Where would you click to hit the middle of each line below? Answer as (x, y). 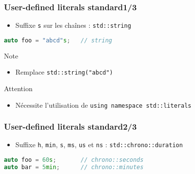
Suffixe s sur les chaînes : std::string (73, 25)
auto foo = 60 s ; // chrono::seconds (74, 160)
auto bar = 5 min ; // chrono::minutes (74, 167)
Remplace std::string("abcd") (64, 72)
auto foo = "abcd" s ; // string (58, 40)
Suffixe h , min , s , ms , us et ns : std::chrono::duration (99, 145)
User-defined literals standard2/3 (70, 126)
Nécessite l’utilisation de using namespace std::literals (103, 105)
